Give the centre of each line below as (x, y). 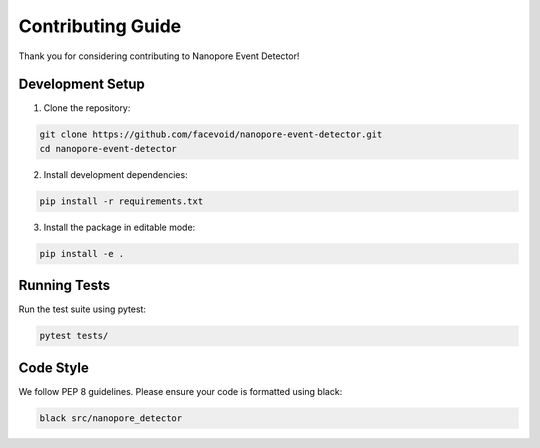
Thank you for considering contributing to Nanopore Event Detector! (159, 56)
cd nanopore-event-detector (108, 148)
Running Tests (64, 285)
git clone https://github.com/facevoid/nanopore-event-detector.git (211, 134)
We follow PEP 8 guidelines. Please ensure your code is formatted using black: (180, 391)
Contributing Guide (100, 26)
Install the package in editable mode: (119, 227)
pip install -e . (82, 253)
